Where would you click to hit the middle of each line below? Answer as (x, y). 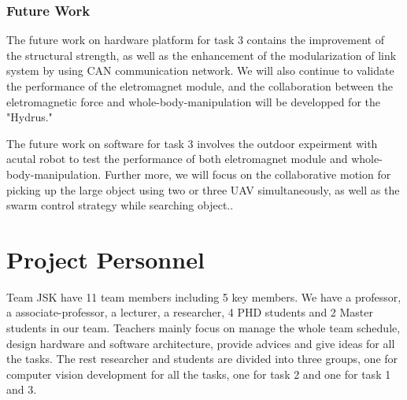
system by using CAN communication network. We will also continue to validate (200, 70)
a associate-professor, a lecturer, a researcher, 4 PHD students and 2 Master (190, 312)
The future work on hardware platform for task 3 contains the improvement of (195, 40)
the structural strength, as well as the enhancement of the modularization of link (202, 55)
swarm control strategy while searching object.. (120, 205)
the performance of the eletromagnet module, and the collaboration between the (200, 86)
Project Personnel (105, 259)
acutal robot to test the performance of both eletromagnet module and (177, 159)
